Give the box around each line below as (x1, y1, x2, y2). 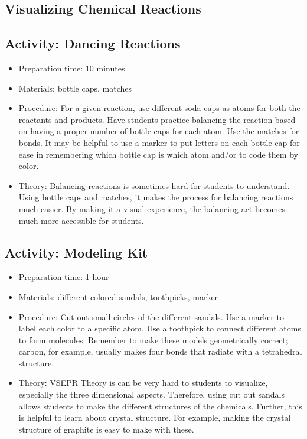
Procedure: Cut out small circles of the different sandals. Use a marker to (18, 310, 284, 323)
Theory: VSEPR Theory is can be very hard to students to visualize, (18, 376, 268, 389)
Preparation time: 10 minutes (18, 61, 125, 74)
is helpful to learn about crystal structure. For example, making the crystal (18, 411, 291, 424)
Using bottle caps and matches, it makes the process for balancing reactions (18, 191, 293, 203)
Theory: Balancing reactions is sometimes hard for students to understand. (18, 179, 290, 191)
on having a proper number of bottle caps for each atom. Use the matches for (18, 125, 299, 137)
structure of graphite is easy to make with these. (18, 422, 194, 435)
